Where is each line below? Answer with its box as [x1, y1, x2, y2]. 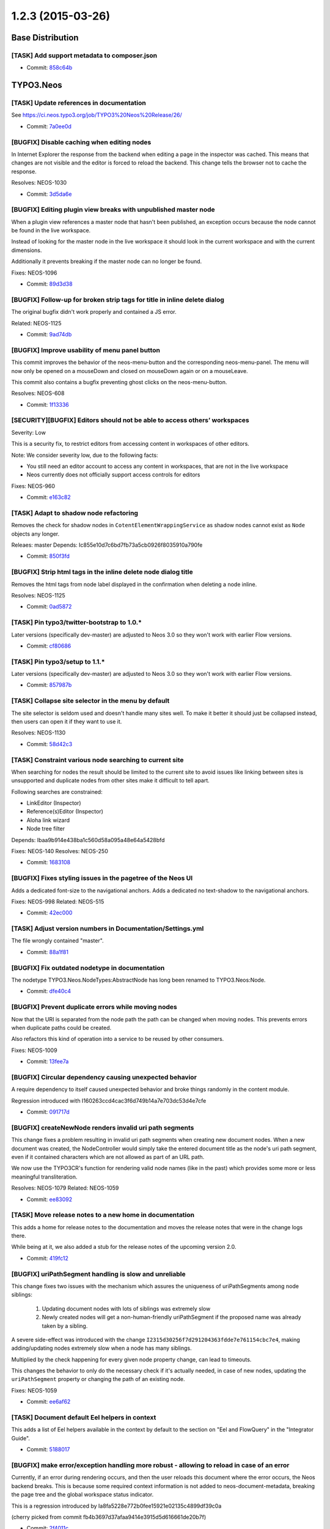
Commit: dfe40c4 [26, 988, 71, 995]
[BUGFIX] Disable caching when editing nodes [11, 138, 152, 146]
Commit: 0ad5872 [26, 603, 72, 610]
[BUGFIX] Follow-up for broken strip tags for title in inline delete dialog [11, 295, 224, 304]
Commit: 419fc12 [26, 1254, 68, 1262]
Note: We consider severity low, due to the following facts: [11, 451, 158, 459]
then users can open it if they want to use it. [11, 717, 122, 725]
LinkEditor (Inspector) [26, 799, 82, 807]
